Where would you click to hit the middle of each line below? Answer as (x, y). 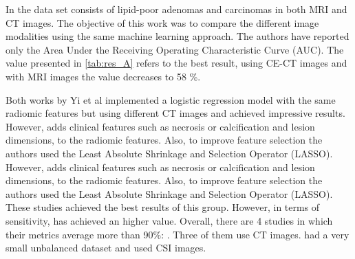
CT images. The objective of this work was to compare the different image (162, 22)
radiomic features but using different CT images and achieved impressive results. (175, 113)
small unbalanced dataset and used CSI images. (106, 248)
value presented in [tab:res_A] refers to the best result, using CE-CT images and (176, 63)
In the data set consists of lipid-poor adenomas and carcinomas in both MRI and (176, 9)
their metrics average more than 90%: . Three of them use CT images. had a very (177, 234)
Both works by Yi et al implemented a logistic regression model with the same (171, 99)
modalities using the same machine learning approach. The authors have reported (177, 36)
